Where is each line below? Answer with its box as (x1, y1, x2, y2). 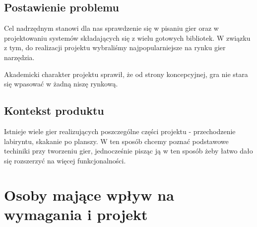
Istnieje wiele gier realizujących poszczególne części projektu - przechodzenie (4, 126, 236, 136)
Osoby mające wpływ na (4, 184, 174, 205)
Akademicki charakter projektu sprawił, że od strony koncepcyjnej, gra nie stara (4, 69, 248, 79)
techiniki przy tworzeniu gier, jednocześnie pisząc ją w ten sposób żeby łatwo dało (4, 146, 253, 156)
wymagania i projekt (4, 204, 148, 224)
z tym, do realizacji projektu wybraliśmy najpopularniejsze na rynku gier (4, 42, 226, 53)
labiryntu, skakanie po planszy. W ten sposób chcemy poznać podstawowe (4, 136, 229, 146)
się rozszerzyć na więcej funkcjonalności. (4, 155, 126, 165)
